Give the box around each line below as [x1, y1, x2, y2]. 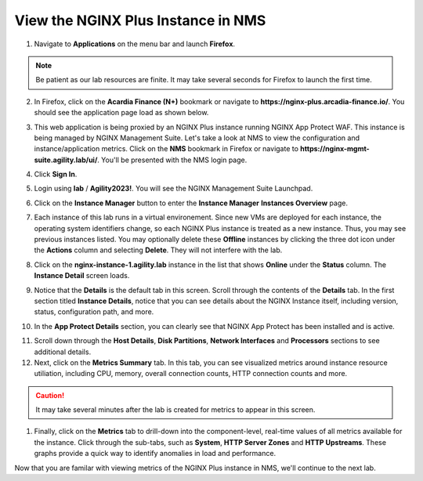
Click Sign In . [34, 169, 78, 179]
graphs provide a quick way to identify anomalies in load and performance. [34, 449, 277, 458]
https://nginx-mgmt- [300, 144, 370, 154]
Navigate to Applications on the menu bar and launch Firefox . [34, 39, 235, 49]
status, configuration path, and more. [34, 307, 154, 316]
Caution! [35, 390, 65, 400]
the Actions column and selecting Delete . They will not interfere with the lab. [34, 245, 283, 255]
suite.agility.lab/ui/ [34, 155, 98, 165]
